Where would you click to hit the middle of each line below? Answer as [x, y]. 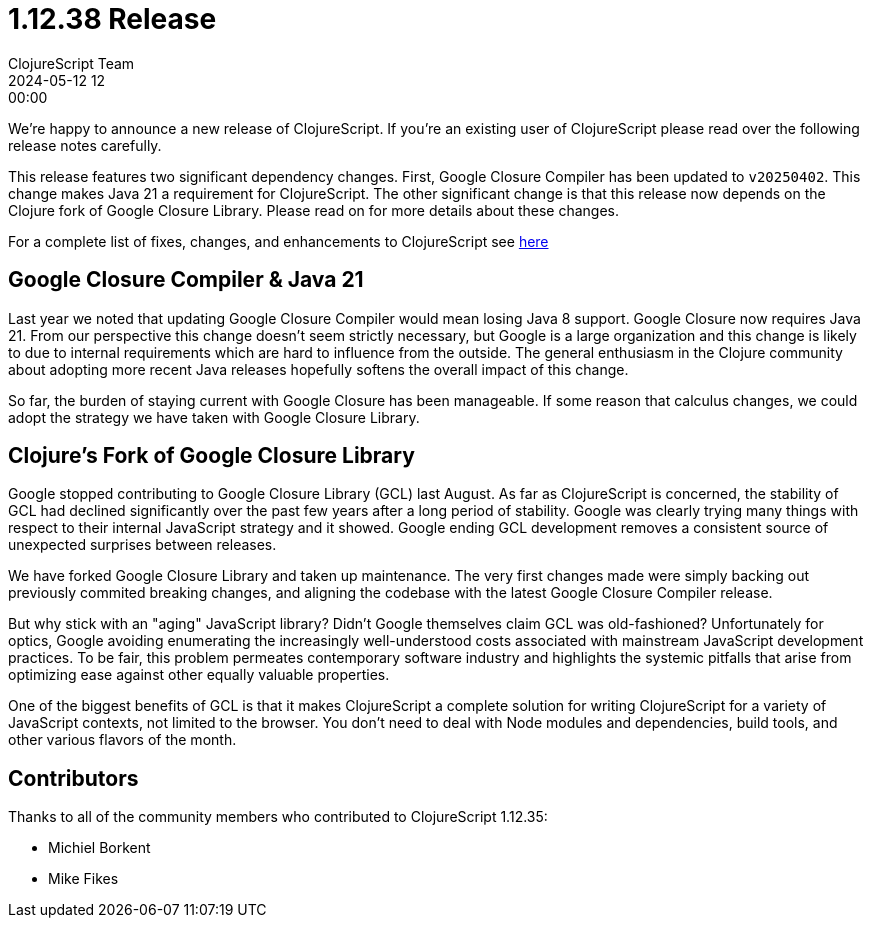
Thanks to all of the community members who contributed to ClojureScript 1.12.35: [278, 817]
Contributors [73, 778]
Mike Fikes [83, 879]
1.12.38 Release [112, 19]
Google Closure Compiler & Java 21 [186, 280]
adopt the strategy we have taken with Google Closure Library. [214, 417]
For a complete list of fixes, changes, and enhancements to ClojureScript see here [278, 241]
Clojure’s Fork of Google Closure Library [211, 456]
